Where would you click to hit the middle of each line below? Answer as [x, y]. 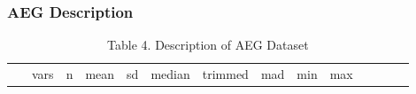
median [170, 74]
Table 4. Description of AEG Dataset [208, 45]
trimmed [225, 74]
